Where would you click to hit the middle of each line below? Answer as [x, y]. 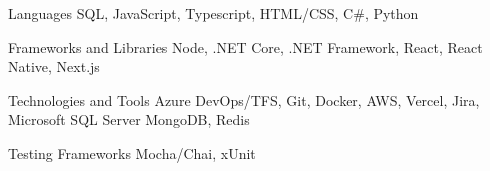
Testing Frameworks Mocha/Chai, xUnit [132, 152]
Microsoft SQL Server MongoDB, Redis [129, 119]
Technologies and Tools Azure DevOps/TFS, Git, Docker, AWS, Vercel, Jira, [244, 99]
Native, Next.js [54, 66]
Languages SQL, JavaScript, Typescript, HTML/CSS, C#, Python [213, 13]
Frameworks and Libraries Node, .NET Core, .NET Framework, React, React [245, 46]
